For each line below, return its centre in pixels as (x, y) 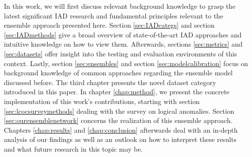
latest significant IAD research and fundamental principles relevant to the (114, 15)
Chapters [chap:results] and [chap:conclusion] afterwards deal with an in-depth (121, 130)
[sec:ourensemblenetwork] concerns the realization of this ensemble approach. (118, 120)
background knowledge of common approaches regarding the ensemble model (118, 73)
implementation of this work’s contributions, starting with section (102, 101)
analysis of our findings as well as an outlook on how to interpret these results (120, 139)
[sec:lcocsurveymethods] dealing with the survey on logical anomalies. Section (119, 111)
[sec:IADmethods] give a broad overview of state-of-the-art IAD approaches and (123, 34)
